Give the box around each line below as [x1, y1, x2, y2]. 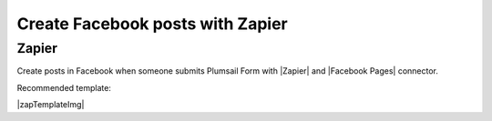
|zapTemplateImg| [16, 99, 85, 110]
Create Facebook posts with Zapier [16, 14, 288, 34]
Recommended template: [16, 82, 111, 93]
